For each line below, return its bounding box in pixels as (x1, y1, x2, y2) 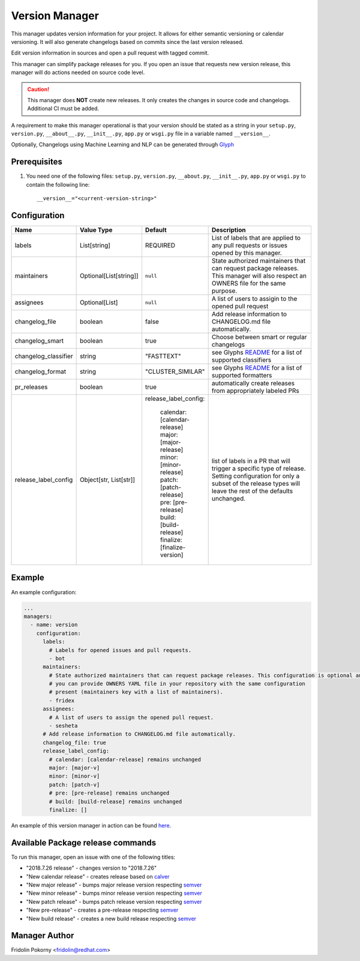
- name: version (30, 621, 78, 628)
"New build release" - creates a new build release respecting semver (26, 915, 197, 922)
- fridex (49, 697, 75, 704)
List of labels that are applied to (211, 234, 301, 242)
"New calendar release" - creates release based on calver (26, 873, 170, 880)
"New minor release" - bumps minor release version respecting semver (26, 889, 202, 897)
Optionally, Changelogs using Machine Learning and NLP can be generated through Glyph (11, 141, 234, 148)
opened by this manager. (211, 249, 282, 257)
